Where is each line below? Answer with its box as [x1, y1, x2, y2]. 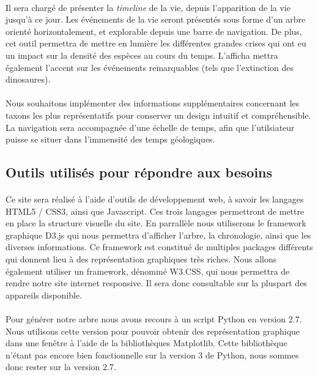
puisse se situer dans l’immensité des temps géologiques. [6, 133, 215, 146]
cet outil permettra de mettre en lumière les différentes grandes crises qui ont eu [6, 37, 306, 50]
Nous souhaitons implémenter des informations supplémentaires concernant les [6, 97, 300, 110]
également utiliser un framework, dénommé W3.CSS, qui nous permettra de [6, 264, 290, 277]
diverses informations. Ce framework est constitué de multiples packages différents [6, 240, 313, 253]
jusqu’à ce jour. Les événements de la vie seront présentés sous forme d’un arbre [6, 13, 306, 26]
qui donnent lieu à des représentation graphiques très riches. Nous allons [6, 253, 277, 265]
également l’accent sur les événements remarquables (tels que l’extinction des [6, 61, 294, 73]
